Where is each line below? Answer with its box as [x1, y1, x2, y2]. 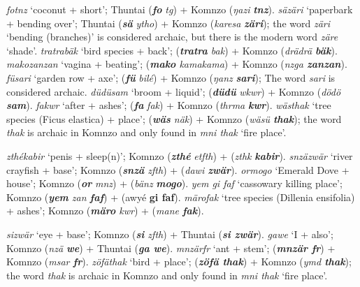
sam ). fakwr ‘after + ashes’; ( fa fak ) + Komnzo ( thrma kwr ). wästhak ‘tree [6, 98, 331, 112]
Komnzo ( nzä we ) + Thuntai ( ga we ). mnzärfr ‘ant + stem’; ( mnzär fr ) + [6, 240, 336, 255]
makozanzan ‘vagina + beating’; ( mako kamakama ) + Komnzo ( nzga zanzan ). [6, 57, 347, 71]
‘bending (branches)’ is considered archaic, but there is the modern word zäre [6, 29, 338, 44]
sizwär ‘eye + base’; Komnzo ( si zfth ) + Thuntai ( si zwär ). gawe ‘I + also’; [6, 226, 333, 241]
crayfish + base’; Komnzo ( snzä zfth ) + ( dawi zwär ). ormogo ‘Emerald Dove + [6, 162, 350, 177]
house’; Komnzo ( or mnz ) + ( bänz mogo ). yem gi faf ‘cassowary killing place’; [6, 176, 343, 191]
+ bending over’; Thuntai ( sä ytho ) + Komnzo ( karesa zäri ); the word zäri [6, 15, 331, 30]
